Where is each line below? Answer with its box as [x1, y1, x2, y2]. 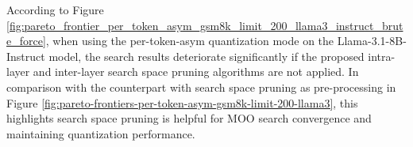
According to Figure [6, 2, 104, 17]
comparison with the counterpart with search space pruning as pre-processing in [6, 78, 396, 95]
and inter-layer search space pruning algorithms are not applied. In [33, 63, 359, 80]
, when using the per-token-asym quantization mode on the [45, 32, 334, 49]
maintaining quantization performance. [6, 125, 195, 141]
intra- [368, 47, 396, 64]
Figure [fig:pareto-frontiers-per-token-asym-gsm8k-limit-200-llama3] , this [6, 94, 358, 111]
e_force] [6, 32, 46, 49]
